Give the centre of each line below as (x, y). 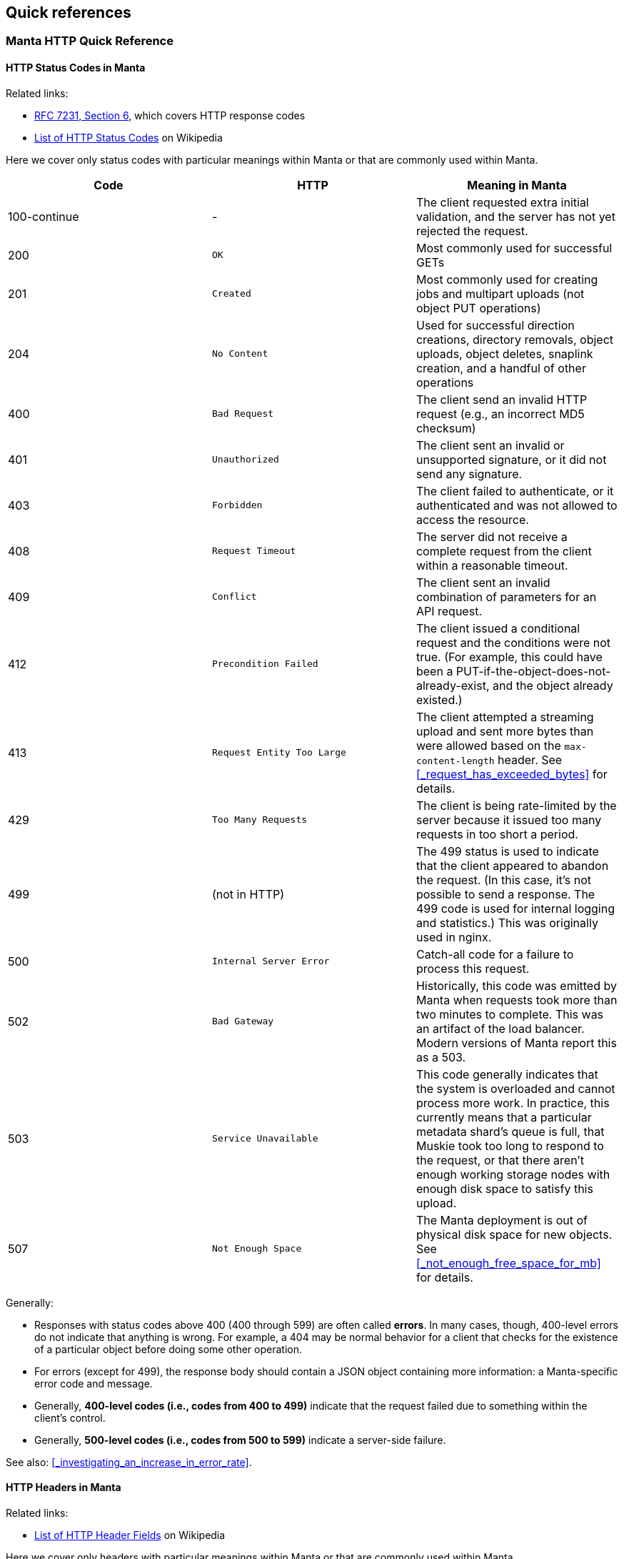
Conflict (234, 597)
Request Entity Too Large (279, 753)
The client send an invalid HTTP (502, 399)
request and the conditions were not (513, 642)
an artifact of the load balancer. (500, 1028)
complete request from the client (504, 551)
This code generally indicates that (507, 1074)
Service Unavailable (265, 1139)
